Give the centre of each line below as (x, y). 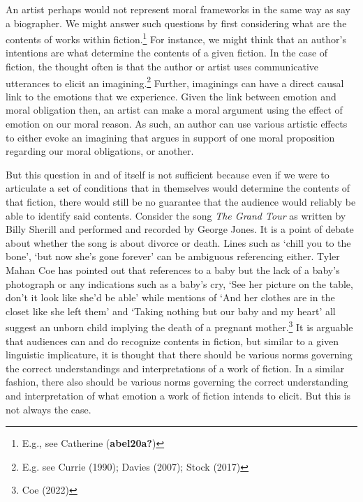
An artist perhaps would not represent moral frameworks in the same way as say (178, 9)
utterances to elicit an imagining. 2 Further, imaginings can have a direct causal (175, 82)
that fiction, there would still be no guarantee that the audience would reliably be (181, 202)
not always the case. (49, 409)
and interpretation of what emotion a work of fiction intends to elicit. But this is (178, 395)
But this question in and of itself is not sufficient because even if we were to (168, 174)
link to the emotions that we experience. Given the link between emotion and (171, 96)
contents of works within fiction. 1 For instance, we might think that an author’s (176, 38)
